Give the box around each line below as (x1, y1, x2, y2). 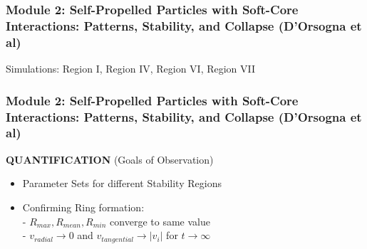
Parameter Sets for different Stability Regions (22, 176, 222, 191)
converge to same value (110, 213, 210, 228)
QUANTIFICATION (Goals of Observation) (6, 152, 214, 166)
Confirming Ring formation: (22, 199, 145, 214)
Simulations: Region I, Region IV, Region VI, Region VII (6, 61, 256, 76)
